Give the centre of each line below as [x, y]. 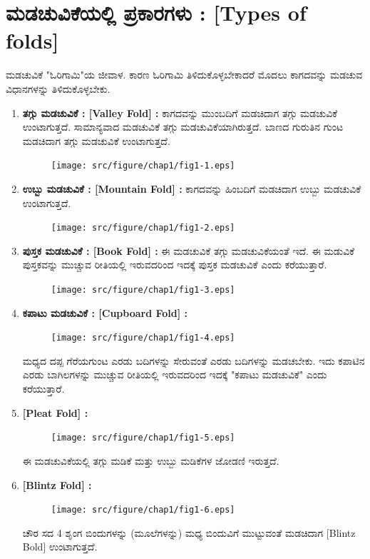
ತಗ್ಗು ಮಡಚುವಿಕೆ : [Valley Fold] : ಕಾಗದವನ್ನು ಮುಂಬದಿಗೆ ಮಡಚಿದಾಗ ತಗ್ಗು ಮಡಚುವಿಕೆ [180, 112]
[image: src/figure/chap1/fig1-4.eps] [143, 338]
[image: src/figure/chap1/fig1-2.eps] [143, 228]
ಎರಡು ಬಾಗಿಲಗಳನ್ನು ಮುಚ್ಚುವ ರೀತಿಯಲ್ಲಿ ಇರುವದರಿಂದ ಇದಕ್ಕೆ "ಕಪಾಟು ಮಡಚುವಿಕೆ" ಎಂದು [175, 374]
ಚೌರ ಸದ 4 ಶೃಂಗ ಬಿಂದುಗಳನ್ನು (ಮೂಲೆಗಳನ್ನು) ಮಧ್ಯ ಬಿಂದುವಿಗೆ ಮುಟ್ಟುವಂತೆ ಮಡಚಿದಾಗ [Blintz [189, 532]
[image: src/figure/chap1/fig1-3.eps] [143, 289]
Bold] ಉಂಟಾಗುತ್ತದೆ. [60, 547]
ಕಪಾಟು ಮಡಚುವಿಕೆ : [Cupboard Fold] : [105, 312]
